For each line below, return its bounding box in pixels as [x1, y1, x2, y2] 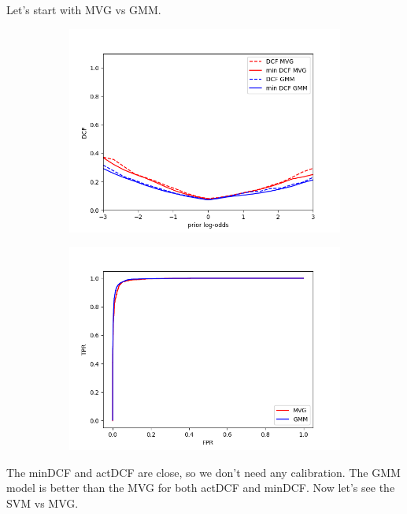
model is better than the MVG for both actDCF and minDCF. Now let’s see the [6, 479, 395, 496]
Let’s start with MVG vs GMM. [6, 2, 161, 17]
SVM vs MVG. [6, 494, 79, 511]
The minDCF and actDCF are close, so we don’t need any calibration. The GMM [6, 464, 401, 480]
